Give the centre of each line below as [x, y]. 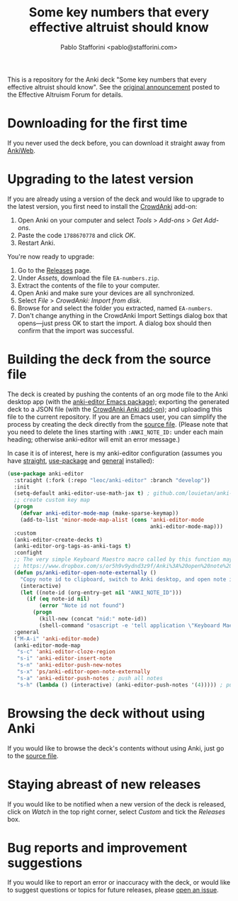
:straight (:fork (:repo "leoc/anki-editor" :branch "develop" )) [112, 480]
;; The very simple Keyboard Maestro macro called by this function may [123, 559]
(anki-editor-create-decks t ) [58, 540]
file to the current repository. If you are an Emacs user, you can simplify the [117, 417]
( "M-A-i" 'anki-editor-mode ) [57, 639]
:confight [28, 553]
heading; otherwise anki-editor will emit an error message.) [94, 439]
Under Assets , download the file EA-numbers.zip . [88, 278]
